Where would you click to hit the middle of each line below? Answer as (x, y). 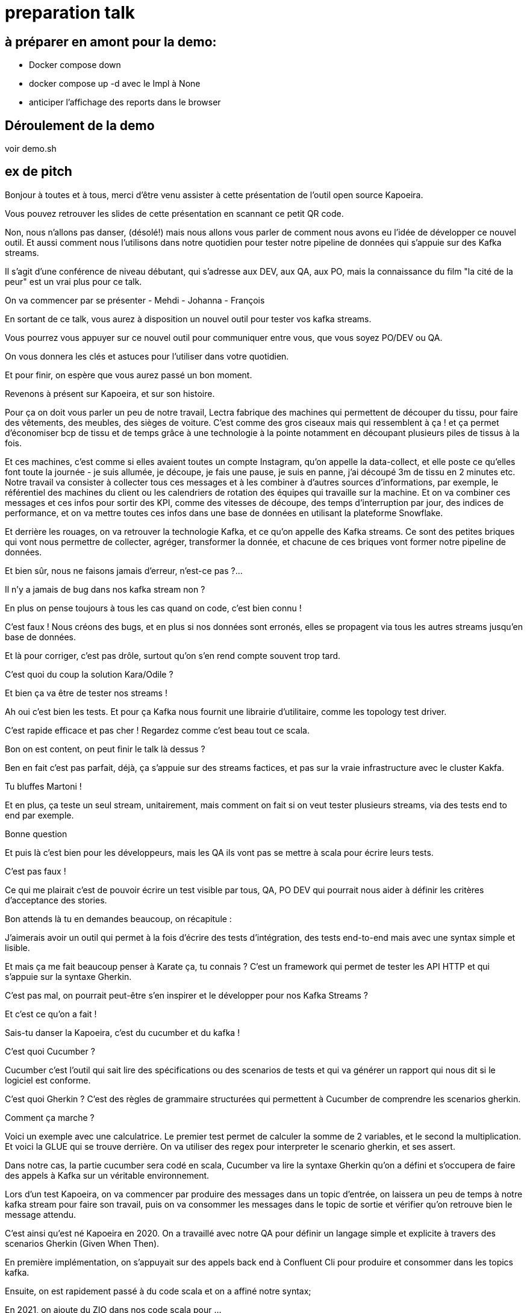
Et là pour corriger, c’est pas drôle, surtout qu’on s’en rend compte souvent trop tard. (173, 655)
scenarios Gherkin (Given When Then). (82, 1243)
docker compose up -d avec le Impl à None (115, 84)
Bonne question (36, 834)
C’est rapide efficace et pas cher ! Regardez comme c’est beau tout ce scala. (157, 730)
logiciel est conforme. (48, 1080)
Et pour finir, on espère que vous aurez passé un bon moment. (129, 375)
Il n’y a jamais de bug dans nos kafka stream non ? (105, 589)
